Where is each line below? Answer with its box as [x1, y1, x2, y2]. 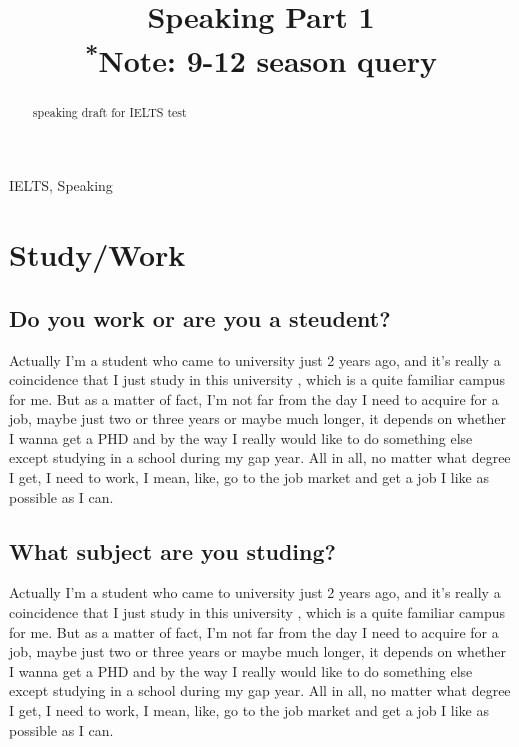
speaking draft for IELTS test [32, 103, 187, 120]
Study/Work [9, 234, 186, 275]
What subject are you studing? [9, 535, 336, 566]
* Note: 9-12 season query [85, 35, 437, 80]
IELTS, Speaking [9, 175, 113, 196]
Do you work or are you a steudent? [9, 302, 391, 333]
